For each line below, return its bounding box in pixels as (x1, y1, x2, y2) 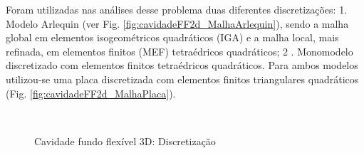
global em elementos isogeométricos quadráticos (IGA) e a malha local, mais (6, 30, 339, 45)
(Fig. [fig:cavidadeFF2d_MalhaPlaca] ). (6, 85, 176, 100)
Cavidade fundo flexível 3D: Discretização (34, 133, 216, 148)
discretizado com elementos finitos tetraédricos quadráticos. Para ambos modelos (6, 58, 358, 73)
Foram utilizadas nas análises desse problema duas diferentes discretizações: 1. (6, 2, 348, 16)
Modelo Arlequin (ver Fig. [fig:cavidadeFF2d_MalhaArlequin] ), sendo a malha (6, 16, 349, 31)
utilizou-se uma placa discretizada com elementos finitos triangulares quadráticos (6, 71, 359, 86)
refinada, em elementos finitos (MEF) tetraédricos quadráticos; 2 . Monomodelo (6, 43, 353, 58)
